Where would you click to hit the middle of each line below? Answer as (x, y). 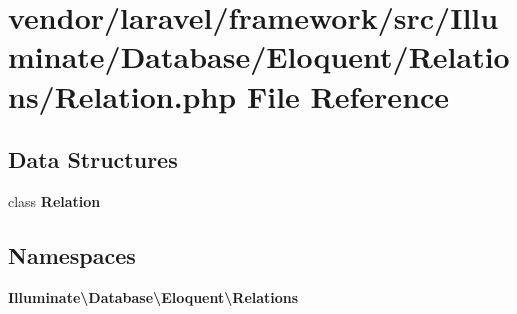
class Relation (54, 200)
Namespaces (72, 254)
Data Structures (93, 159)
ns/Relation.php (122, 95)
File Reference (348, 95)
